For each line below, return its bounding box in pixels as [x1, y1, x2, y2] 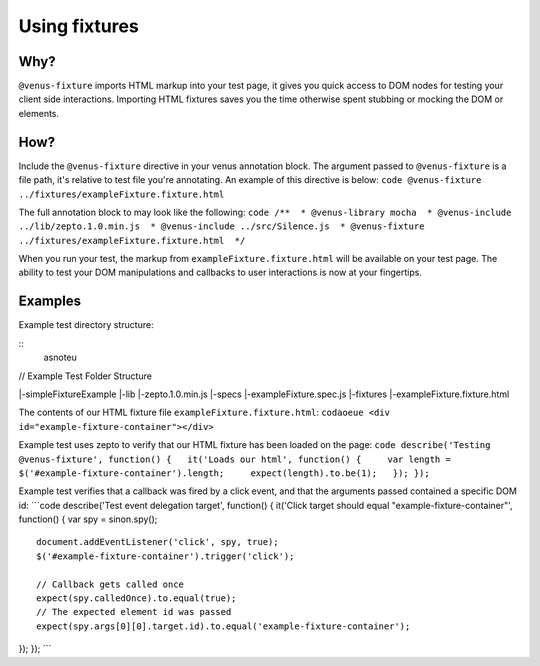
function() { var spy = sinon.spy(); [18, 513, 158, 525]
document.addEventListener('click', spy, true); [36, 536, 279, 548]
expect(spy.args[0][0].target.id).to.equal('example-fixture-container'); [36, 620, 411, 632]
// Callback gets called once [36, 578, 185, 590]
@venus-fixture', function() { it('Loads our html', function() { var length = [18, 453, 452, 465]
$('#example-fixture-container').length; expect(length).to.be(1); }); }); [18, 467, 430, 479]
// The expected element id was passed [36, 606, 232, 618]
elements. [18, 107, 60, 119]
